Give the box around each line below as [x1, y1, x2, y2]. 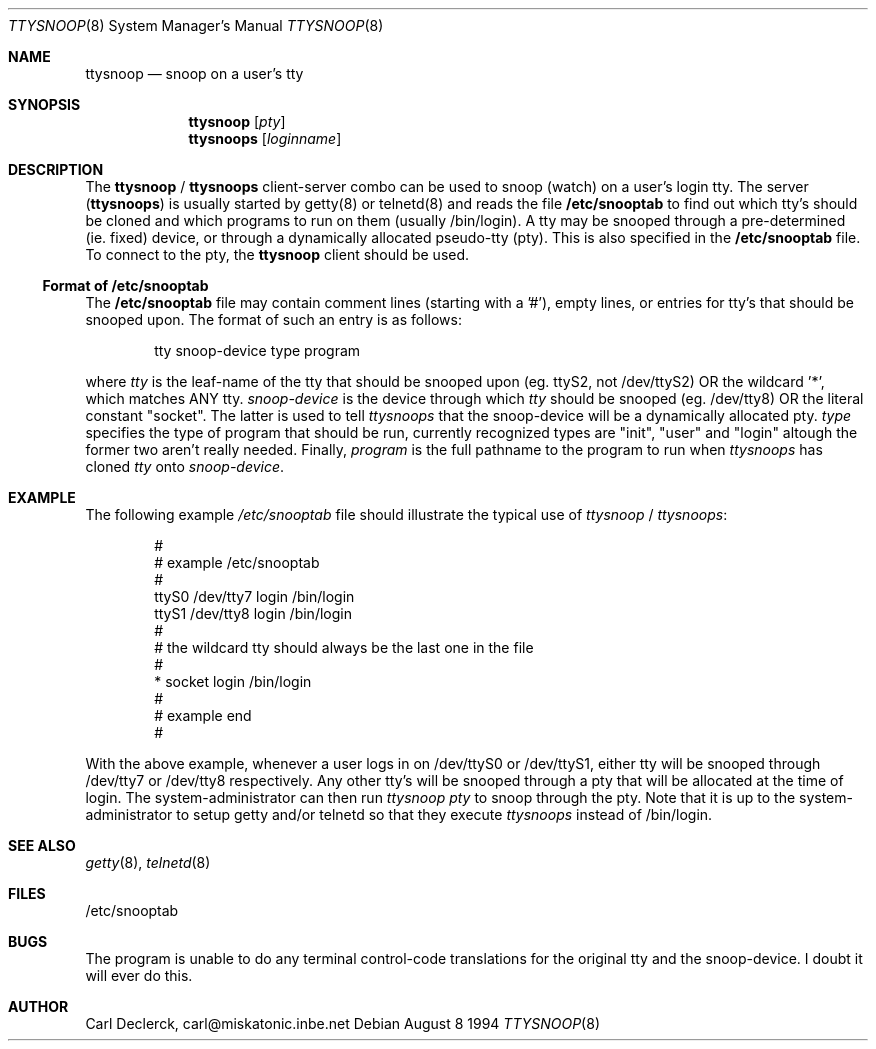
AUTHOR [8, 998, 69, 1015]
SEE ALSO [8, 837, 76, 854]
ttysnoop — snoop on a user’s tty [85, 65, 304, 82]
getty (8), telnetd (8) [85, 854, 211, 871]
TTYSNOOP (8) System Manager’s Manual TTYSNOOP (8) [8, 17, 384, 34]
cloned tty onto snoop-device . [85, 458, 285, 475]
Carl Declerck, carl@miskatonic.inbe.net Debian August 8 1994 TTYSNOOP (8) [85, 1015, 600, 1032]
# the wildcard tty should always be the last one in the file [154, 639, 534, 656]
